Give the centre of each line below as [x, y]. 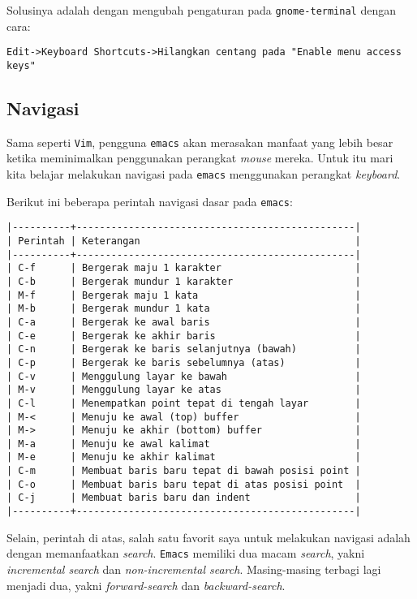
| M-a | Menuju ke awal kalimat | [184, 444]
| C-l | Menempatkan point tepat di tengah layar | [184, 403]
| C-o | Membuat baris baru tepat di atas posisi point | [184, 484]
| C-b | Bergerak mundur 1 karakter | [184, 281]
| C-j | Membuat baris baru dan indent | [184, 498]
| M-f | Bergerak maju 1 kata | [184, 295]
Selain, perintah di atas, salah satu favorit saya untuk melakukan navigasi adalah [208, 537]
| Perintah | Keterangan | [184, 241]
